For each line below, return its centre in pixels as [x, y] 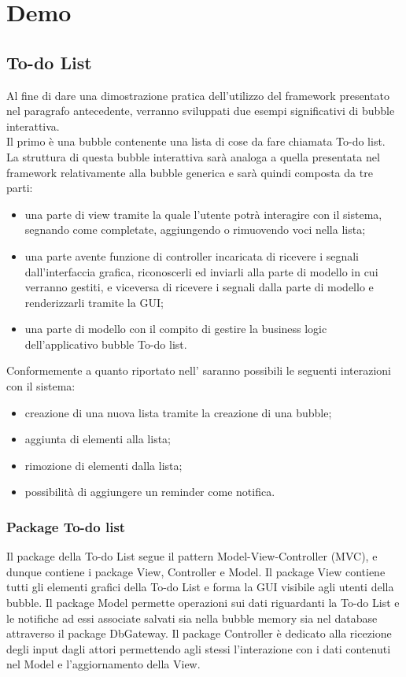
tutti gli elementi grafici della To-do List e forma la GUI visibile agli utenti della [200, 587]
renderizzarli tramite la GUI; [94, 302]
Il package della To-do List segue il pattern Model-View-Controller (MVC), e [192, 556]
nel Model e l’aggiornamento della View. [103, 664]
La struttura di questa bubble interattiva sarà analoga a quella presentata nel [193, 156]
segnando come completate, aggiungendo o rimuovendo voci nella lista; [195, 229]
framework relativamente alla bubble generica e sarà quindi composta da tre [190, 172]
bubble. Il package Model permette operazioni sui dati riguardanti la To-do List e [203, 603]
